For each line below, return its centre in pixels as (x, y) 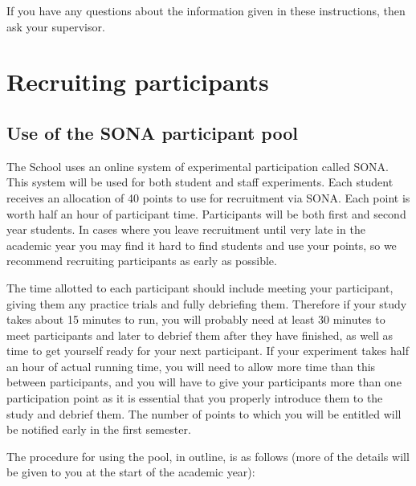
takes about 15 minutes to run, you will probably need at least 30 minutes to (196, 319)
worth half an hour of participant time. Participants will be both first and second (206, 213)
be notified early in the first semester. (99, 429)
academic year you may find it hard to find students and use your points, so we (202, 245)
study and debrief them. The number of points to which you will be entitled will (204, 413)
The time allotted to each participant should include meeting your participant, (200, 287)
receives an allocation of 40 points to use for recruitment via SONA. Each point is (208, 197)
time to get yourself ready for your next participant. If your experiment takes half (208, 351)
